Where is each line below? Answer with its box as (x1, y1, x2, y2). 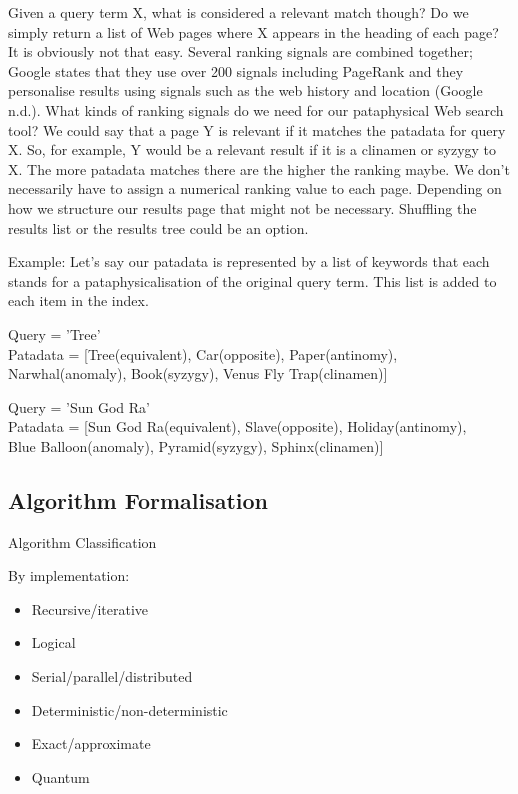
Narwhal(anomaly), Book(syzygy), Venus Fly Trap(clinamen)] (8, 363, 388, 384)
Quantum (31, 766, 90, 787)
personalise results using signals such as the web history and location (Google (8, 80, 483, 101)
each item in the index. (8, 290, 149, 311)
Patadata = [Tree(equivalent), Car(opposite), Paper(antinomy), (8, 343, 398, 364)
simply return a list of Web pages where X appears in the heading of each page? (8, 21, 499, 42)
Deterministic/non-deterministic (31, 699, 228, 720)
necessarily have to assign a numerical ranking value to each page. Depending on (8, 178, 502, 199)
